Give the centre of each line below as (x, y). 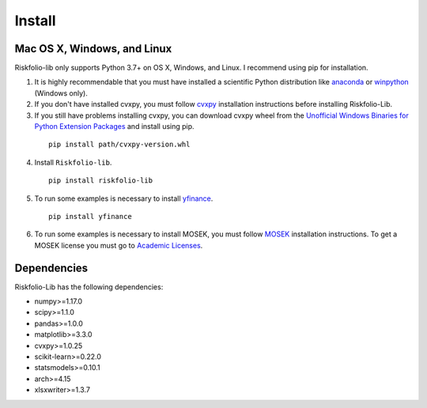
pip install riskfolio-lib (101, 181)
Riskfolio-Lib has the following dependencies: (89, 287)
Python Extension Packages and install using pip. (114, 127)
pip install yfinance (90, 216)
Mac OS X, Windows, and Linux (93, 49)
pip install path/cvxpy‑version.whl (119, 145)
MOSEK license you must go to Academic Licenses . (119, 245)
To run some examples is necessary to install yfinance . (124, 198)
